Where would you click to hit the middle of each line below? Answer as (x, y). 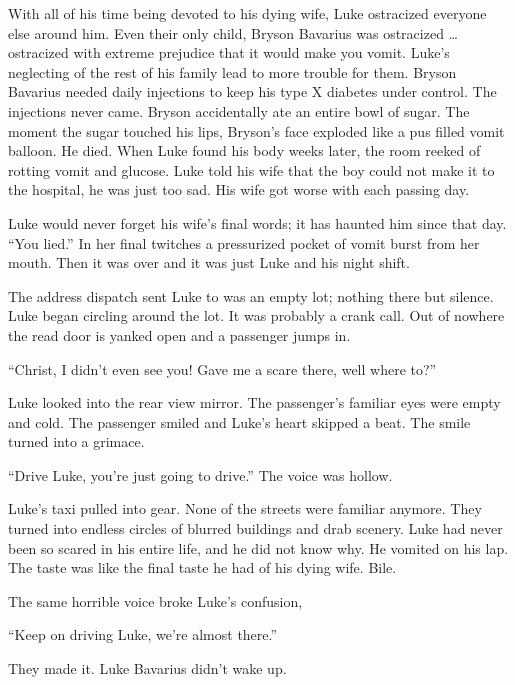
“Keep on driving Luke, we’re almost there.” (143, 634)
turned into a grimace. (76, 441)
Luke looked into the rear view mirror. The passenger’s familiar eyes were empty (254, 402)
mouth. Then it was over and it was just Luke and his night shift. (209, 262)
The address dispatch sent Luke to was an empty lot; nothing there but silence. (251, 295)
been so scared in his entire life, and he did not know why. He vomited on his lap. (258, 547)
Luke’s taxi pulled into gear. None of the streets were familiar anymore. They (245, 508)
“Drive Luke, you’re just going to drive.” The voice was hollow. (200, 474)
